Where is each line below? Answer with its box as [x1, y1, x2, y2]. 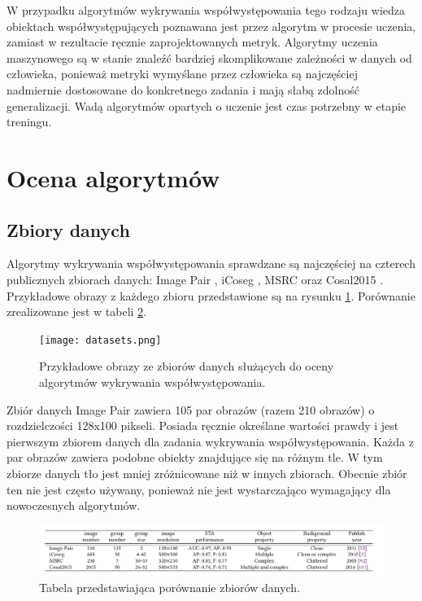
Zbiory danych [7, 217, 130, 242]
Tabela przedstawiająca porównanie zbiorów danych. [39, 578, 301, 595]
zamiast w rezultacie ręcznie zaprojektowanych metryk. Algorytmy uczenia [7, 33, 378, 50]
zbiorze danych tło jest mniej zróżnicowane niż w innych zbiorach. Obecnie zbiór [7, 464, 407, 481]
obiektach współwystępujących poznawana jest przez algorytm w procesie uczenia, [7, 17, 416, 34]
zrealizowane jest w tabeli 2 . [7, 303, 146, 320]
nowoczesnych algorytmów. [7, 497, 141, 514]
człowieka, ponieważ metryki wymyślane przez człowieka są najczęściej [7, 65, 358, 82]
